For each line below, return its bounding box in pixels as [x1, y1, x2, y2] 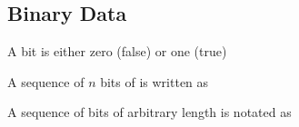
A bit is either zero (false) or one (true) [7, 42, 227, 61]
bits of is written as [100, 72, 209, 91]
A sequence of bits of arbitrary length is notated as [7, 103, 292, 122]
